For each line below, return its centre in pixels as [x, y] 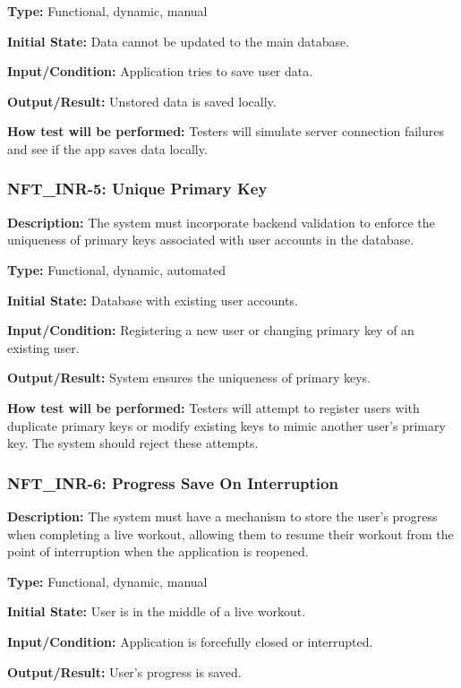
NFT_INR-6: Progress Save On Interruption [173, 482]
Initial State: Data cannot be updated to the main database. [179, 41]
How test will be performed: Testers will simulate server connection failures [226, 131]
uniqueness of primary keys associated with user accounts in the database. [211, 240]
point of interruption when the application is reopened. [158, 551]
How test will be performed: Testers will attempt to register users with [213, 407]
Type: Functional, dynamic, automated [117, 269]
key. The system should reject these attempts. [133, 443]
